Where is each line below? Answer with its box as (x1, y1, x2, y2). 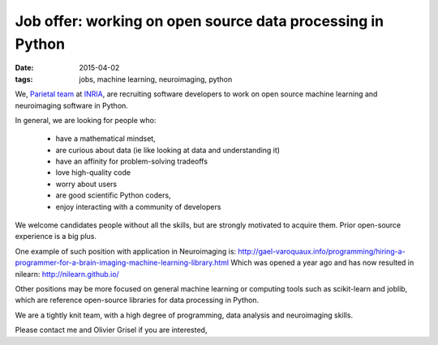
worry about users (55, 179, 118, 189)
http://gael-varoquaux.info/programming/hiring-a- (238, 246, 406, 256)
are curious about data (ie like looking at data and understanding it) (55, 145, 280, 155)
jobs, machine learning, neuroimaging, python (79, 74, 233, 84)
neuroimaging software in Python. (15, 100, 129, 110)
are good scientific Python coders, (55, 190, 171, 200)
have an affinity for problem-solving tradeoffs (55, 156, 208, 166)
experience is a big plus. (15, 232, 97, 241)
